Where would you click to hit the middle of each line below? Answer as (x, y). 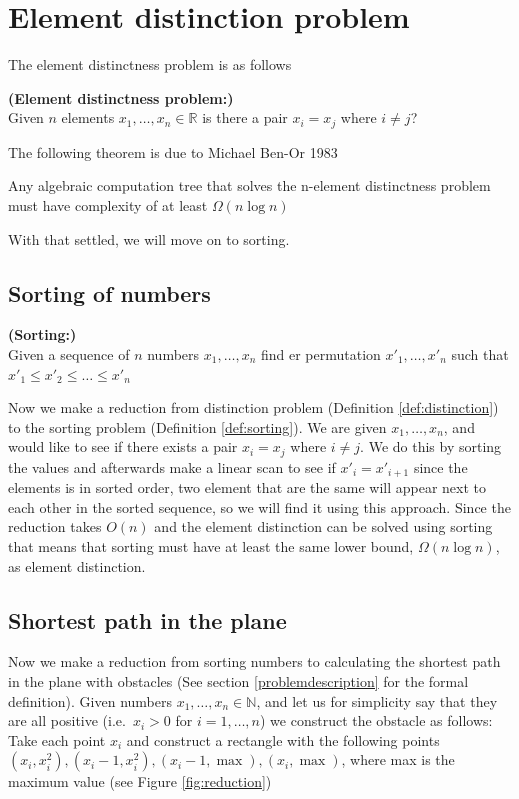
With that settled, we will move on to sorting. (149, 238)
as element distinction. (77, 565)
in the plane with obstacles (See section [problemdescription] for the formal (238, 680)
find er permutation (320, 353)
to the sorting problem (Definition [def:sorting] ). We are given (197, 426)
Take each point (57, 739)
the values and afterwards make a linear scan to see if (172, 466)
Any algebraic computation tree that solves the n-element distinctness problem (249, 185)
